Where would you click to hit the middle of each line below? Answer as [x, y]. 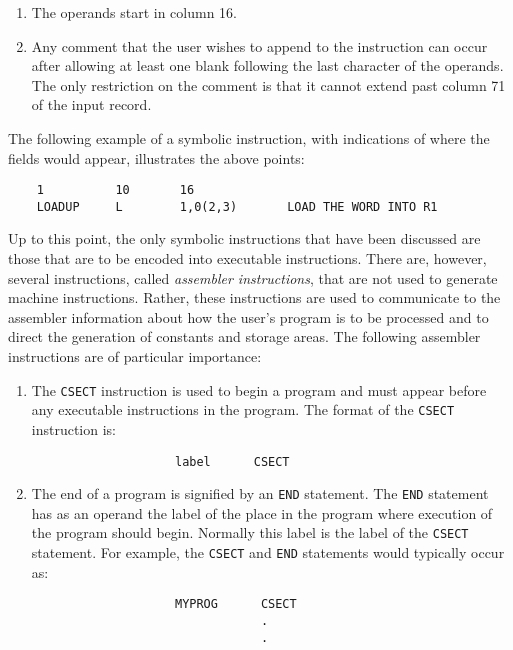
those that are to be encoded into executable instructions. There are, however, [247, 258]
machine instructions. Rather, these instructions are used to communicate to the [254, 297]
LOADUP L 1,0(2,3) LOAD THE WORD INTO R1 [237, 206]
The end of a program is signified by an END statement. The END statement [260, 493]
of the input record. [91, 104]
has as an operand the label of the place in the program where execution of [262, 512]
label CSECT [232, 461]
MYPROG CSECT [235, 604]
